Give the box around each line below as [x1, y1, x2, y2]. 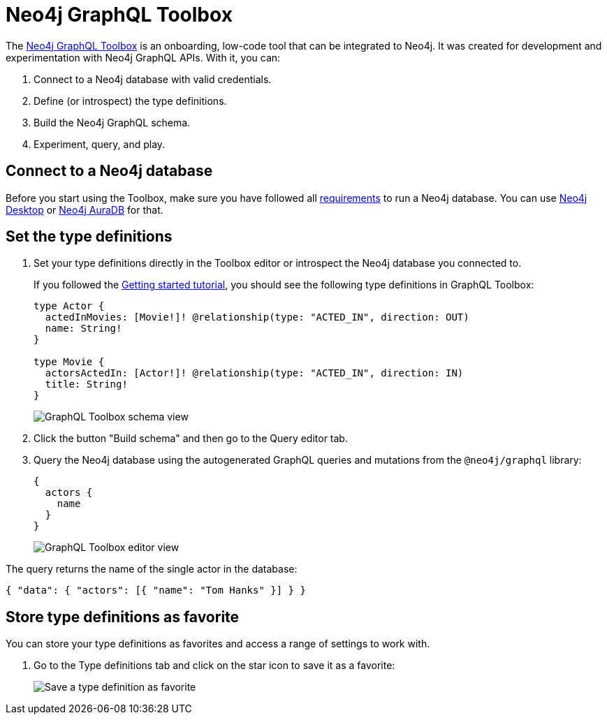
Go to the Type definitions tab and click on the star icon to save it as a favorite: [34, 659, 395, 672]
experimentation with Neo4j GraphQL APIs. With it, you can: [6, 51, 281, 64]
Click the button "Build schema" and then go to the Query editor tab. [34, 432, 348, 445]
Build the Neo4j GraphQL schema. [34, 116, 191, 128]
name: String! [45, 323, 122, 335]
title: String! [45, 379, 128, 390]
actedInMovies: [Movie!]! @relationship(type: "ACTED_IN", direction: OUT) [45, 311, 469, 323]
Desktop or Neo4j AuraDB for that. [6, 203, 163, 216]
